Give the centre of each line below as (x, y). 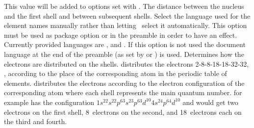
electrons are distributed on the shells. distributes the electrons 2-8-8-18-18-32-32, (127, 64)
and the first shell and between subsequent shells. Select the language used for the (127, 15)
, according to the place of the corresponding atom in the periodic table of (115, 73)
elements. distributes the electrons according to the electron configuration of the (124, 83)
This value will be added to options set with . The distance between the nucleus (124, 6)
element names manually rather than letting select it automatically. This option (126, 25)
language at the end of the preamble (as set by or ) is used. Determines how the (124, 54)
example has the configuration (49, 102)
